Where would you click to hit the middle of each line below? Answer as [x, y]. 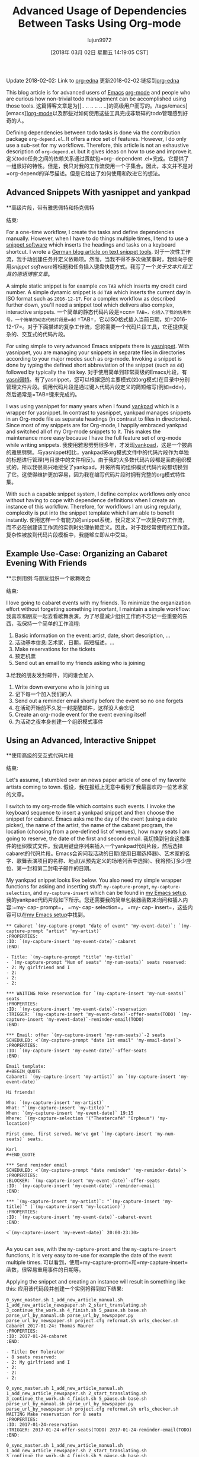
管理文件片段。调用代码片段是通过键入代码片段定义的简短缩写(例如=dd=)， [98, 387]
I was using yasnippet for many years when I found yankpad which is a [93, 406]
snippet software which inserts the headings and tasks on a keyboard [91, 244]
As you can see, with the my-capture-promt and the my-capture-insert [91, 1249]
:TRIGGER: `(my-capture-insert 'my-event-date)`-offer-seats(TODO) [91, 1014]
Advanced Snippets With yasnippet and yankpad [98, 192]
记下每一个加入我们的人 [43, 694]
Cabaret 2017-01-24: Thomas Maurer [50, 1326]
